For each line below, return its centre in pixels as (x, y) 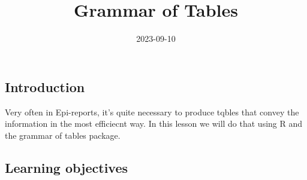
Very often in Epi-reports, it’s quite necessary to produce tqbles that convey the (152, 112)
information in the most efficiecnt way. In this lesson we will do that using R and (154, 123)
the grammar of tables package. (63, 135)
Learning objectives (67, 167)
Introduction (45, 86)
